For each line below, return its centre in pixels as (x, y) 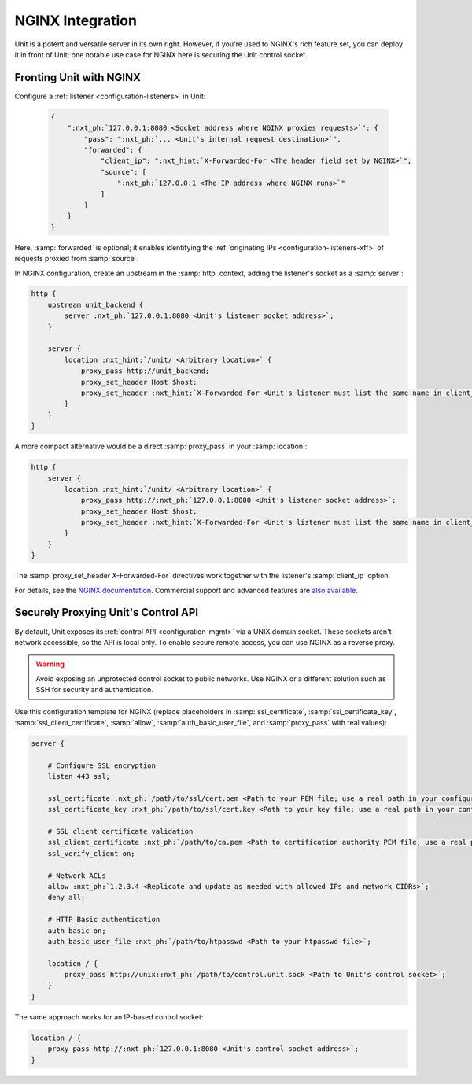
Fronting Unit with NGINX (77, 77)
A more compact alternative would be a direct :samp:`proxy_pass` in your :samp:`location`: (161, 446)
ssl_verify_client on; (91, 853)
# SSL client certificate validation (120, 831)
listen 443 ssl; (79, 776)
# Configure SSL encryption (102, 765)
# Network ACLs (77, 876)
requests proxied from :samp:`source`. (77, 259)
